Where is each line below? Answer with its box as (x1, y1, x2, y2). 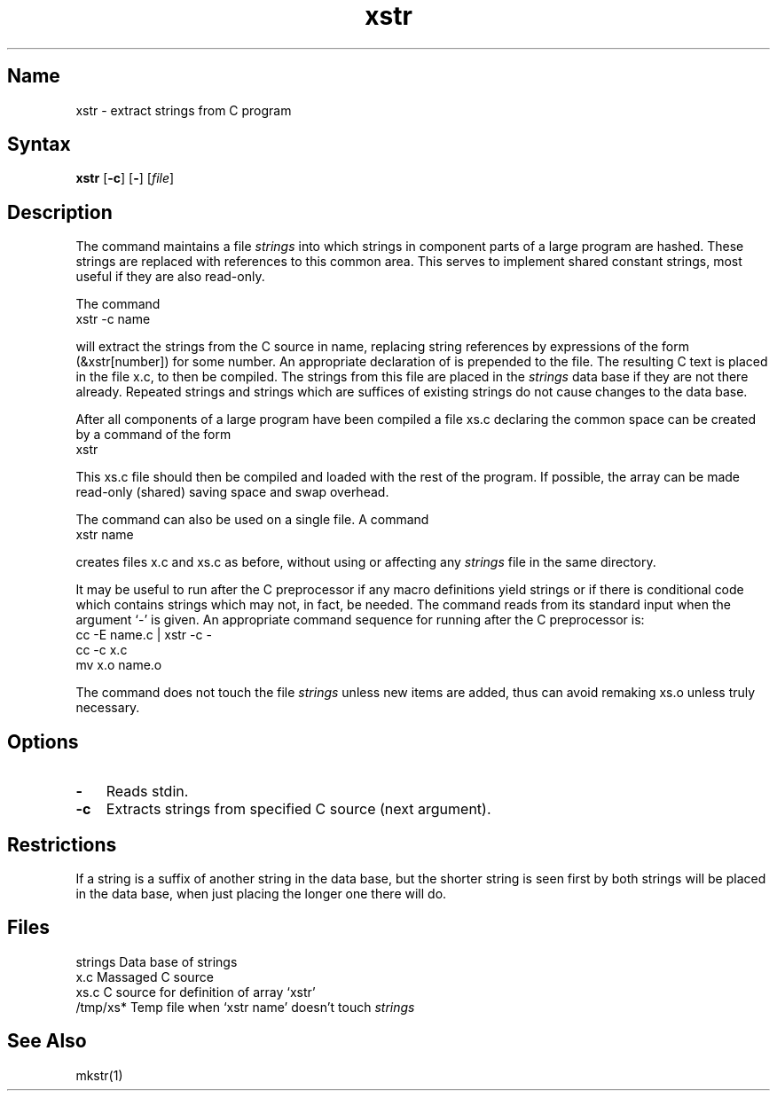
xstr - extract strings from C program (75, 102, 292, 118)
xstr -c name (75, 311, 151, 327)
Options (7, 730, 79, 753)
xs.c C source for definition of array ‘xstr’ (75, 984, 316, 1000)
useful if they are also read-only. (75, 269, 265, 285)
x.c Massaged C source (75, 969, 214, 984)
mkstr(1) (75, 1067, 123, 1083)
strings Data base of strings (75, 953, 238, 969)
